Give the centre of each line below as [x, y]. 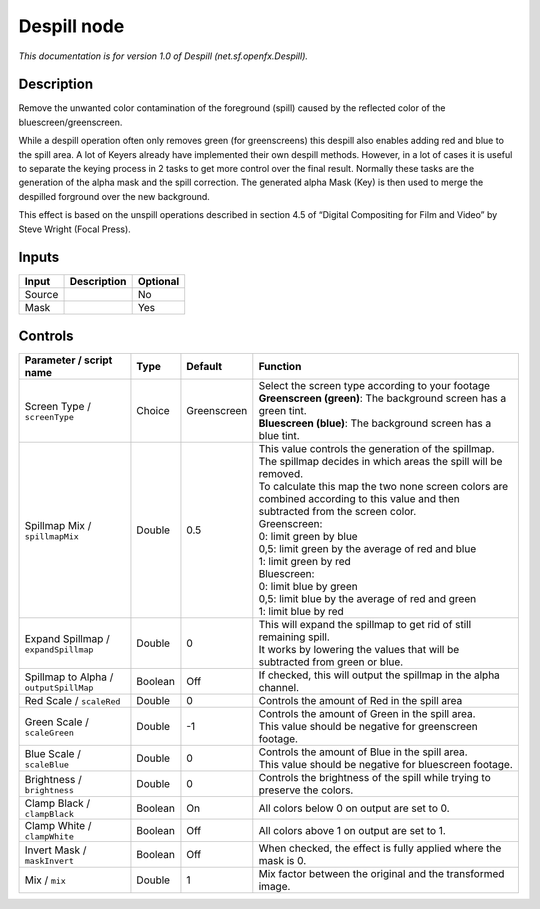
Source [41, 295]
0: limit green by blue [308, 536]
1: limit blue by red [301, 611]
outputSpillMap [59, 687]
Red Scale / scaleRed [72, 700]
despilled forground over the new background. [114, 196]
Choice [153, 410]
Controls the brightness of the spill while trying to [375, 777]
